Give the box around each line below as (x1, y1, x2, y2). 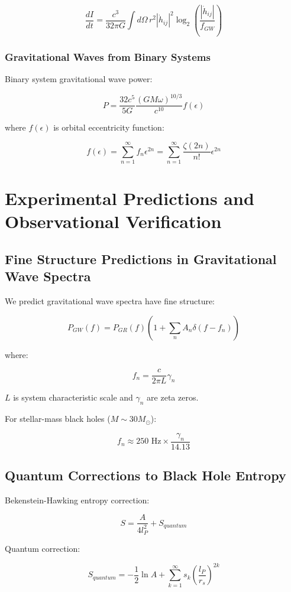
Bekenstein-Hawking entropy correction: (5, 493, 150, 506)
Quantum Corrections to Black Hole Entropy (5, 466, 286, 484)
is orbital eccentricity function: (53, 121, 164, 134)
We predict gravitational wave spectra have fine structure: (5, 295, 215, 307)
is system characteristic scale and (13, 391, 133, 404)
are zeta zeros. (147, 391, 199, 404)
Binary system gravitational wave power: (5, 73, 153, 85)
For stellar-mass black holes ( (5, 412, 111, 425)
